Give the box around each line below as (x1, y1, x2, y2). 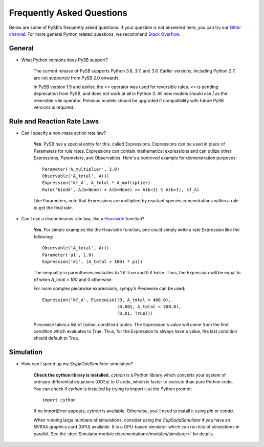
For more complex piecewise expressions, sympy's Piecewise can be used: (33, 285, 186, 291)
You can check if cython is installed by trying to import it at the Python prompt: (33, 386, 192, 392)
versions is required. (33, 104, 75, 110)
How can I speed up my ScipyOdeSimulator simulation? (21, 361, 133, 367)
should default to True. (33, 335, 79, 341)
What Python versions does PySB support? (21, 57, 108, 63)
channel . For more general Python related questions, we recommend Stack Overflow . (9, 31, 181, 37)
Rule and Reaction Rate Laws (9, 118, 99, 125)
